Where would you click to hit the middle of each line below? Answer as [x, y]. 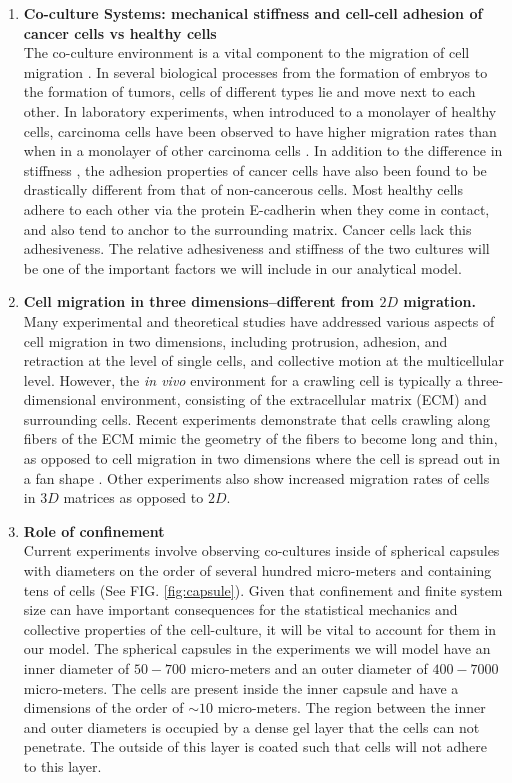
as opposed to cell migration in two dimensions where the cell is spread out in [261, 458]
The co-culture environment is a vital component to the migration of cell [246, 52]
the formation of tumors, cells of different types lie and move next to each [249, 91]
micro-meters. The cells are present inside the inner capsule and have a [241, 687]
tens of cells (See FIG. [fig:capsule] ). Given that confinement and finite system [263, 589]
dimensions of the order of [103, 707]
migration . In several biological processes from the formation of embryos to [255, 71]
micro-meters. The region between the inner [351, 707]
